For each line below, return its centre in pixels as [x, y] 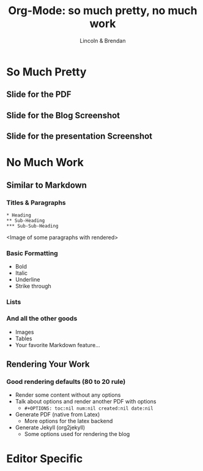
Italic [21, 273]
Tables [24, 339]
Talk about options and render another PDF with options [86, 402]
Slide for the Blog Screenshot [63, 115]
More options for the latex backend [68, 421]
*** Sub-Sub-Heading [33, 226]
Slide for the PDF [39, 95]
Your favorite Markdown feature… [57, 345]
